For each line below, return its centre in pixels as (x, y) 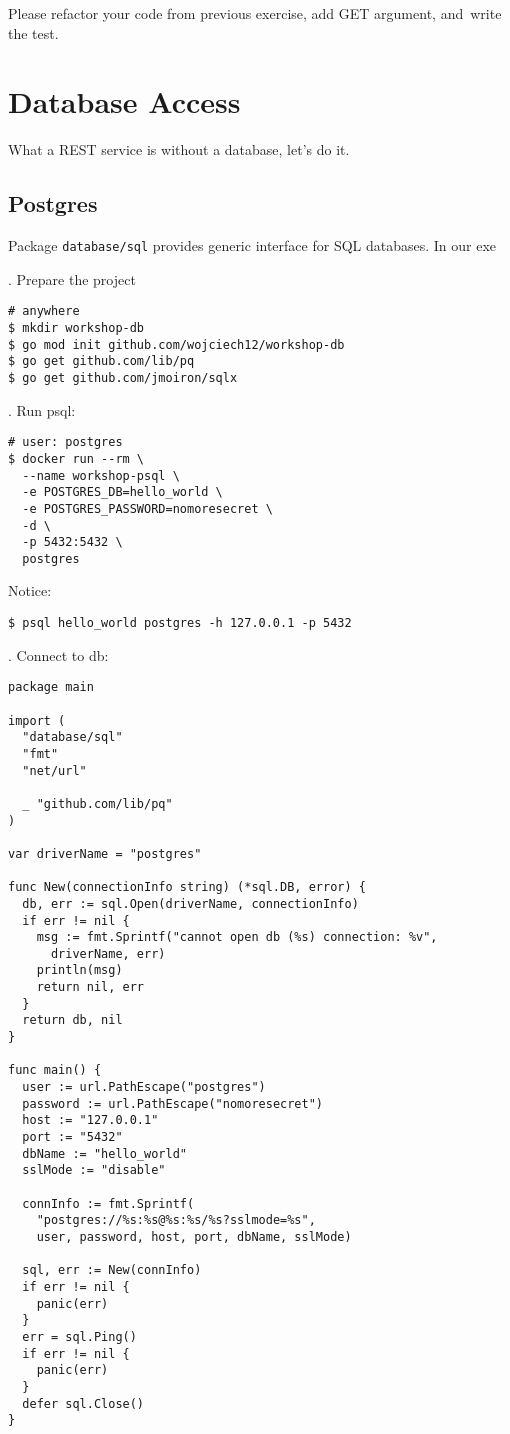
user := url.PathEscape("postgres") (144, 1087)
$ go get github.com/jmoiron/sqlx (123, 377)
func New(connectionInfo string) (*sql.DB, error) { (187, 887)
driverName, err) (108, 953)
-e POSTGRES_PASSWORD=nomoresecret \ (147, 508)
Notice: (30, 590)
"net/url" (54, 770)
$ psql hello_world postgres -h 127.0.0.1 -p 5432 (180, 623)
